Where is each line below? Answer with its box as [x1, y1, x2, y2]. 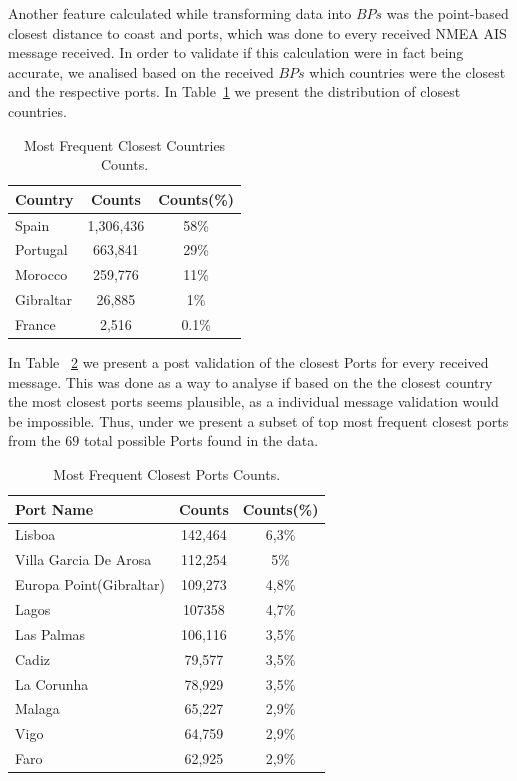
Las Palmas [15, 623, 86, 644]
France [15, 313, 56, 334]
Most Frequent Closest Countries [23, 134, 226, 155]
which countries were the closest [309, 61, 506, 82]
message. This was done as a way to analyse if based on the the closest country [8, 371, 493, 392]
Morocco [15, 264, 68, 285]
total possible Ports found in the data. [83, 430, 319, 451]
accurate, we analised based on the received [8, 61, 274, 82]
